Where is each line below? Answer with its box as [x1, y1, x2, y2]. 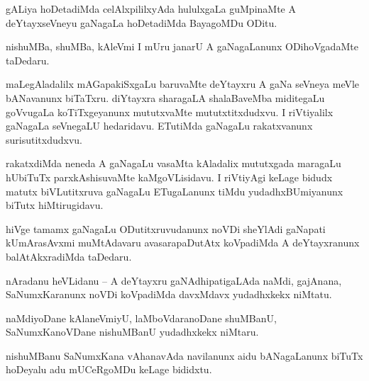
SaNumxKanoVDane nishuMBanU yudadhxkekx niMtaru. [6, 324, 259, 339]
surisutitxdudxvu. [6, 132, 82, 147]
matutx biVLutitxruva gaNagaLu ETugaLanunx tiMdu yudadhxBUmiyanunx [6, 183, 343, 198]
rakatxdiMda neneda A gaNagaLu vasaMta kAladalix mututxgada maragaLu [6, 156, 341, 171]
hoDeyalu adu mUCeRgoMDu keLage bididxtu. [6, 362, 212, 377]
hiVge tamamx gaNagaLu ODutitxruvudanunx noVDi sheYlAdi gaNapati [6, 221, 326, 236]
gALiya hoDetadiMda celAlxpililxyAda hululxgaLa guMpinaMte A [6, 1, 296, 16]
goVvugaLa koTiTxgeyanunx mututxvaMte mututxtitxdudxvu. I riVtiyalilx [6, 104, 334, 119]
